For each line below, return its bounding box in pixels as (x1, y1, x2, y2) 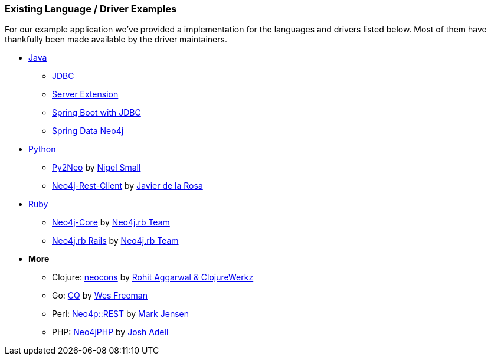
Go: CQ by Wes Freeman (52, 290, 148, 301)
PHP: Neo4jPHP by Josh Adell (52, 327, 169, 338)
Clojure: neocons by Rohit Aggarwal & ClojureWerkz (52, 272, 254, 283)
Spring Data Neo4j (52, 126, 124, 136)
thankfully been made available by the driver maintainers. (5, 34, 227, 45)
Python (28, 144, 56, 155)
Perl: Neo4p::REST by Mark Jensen (52, 309, 189, 319)
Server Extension (52, 89, 119, 100)
